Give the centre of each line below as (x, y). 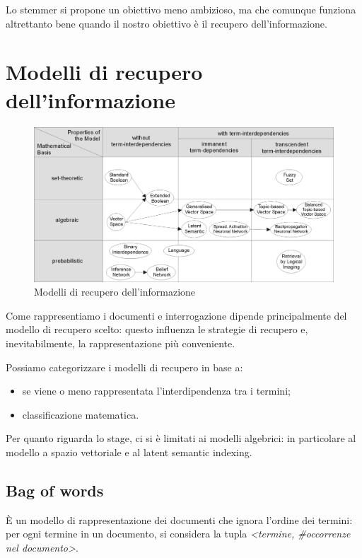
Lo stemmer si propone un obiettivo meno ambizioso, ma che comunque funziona (181, 9)
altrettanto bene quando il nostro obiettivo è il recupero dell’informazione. (167, 23)
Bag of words (55, 490)
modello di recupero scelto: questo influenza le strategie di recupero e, (157, 329)
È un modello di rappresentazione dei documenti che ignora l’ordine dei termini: (179, 519)
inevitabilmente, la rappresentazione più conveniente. (121, 343)
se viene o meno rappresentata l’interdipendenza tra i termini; (156, 391)
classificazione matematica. (81, 414)
